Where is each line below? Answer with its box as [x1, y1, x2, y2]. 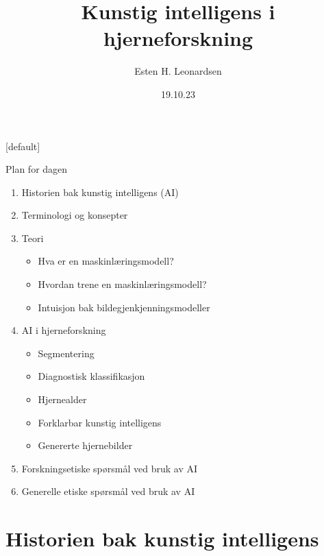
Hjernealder [38, 392, 87, 407]
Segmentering [38, 346, 95, 360]
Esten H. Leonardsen [134, 64, 222, 78]
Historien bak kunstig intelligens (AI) [21, 184, 179, 199]
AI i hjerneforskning [21, 323, 106, 337]
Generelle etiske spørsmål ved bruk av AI [21, 484, 195, 498]
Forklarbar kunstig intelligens [38, 415, 162, 429]
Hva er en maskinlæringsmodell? [38, 254, 174, 268]
